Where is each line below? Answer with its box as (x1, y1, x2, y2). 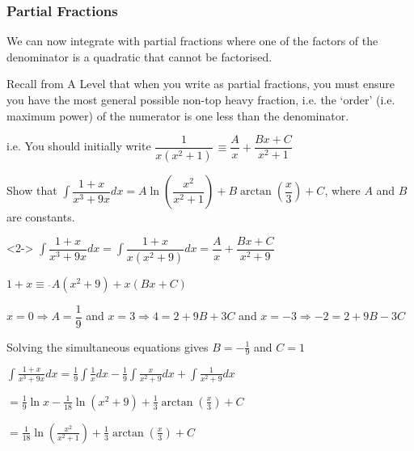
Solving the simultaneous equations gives (6, 338, 209, 355)
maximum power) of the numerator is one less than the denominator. (6, 107, 349, 124)
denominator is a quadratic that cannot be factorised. (6, 48, 272, 65)
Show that (6, 182, 57, 199)
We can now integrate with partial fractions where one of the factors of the (6, 32, 378, 49)
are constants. (6, 209, 75, 225)
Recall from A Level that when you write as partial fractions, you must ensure (6, 75, 395, 92)
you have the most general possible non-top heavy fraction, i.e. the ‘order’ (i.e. (6, 91, 395, 107)
